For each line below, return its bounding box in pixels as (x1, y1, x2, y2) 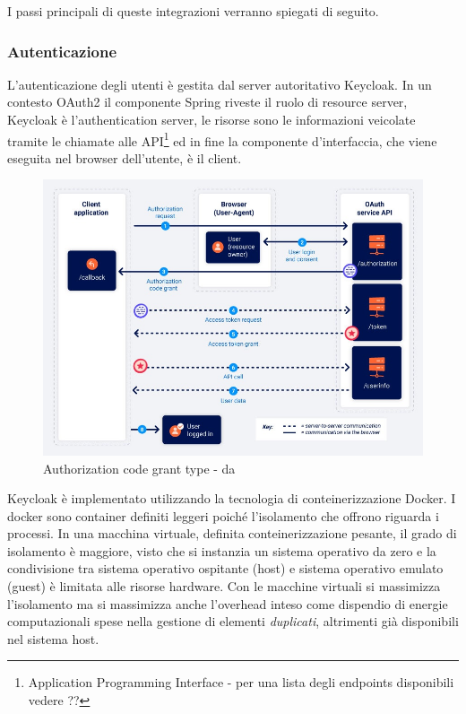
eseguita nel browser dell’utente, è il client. (7, 148, 242, 167)
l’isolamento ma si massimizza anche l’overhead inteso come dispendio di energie (7, 594, 448, 613)
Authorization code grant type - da (43, 458, 236, 477)
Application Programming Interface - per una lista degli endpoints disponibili (28, 673, 454, 692)
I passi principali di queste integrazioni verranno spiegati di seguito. (7, 2, 379, 20)
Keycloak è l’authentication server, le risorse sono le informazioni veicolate (7, 110, 416, 128)
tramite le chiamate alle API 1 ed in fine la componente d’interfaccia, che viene (7, 128, 437, 150)
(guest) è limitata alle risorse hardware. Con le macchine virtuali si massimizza (7, 577, 441, 596)
